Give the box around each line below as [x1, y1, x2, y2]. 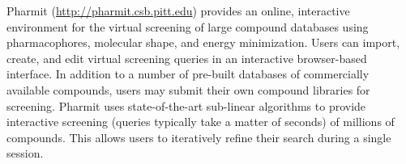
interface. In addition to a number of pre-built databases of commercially [6, 65, 370, 82]
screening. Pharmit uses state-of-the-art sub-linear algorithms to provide [6, 97, 366, 114]
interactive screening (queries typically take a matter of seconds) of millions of [6, 113, 395, 130]
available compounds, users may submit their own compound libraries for [6, 81, 370, 98]
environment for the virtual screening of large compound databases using [6, 18, 369, 35]
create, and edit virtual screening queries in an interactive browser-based [6, 49, 367, 66]
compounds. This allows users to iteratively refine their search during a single [6, 128, 391, 145]
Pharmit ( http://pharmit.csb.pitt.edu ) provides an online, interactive [6, 2, 350, 19]
